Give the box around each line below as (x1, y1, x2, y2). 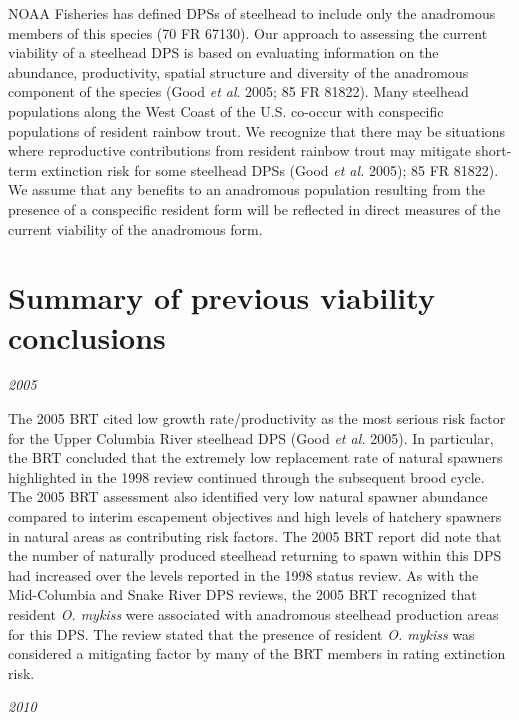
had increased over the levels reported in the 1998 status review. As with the (8, 564, 479, 585)
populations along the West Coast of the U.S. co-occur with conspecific (8, 100, 444, 121)
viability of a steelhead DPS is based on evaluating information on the (8, 42, 439, 63)
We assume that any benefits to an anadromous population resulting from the (8, 179, 485, 200)
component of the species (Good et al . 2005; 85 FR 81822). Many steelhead (8, 81, 469, 102)
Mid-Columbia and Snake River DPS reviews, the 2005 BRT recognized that (8, 584, 477, 605)
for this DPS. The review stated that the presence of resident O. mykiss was (8, 623, 475, 644)
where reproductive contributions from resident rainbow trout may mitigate (8, 140, 471, 161)
